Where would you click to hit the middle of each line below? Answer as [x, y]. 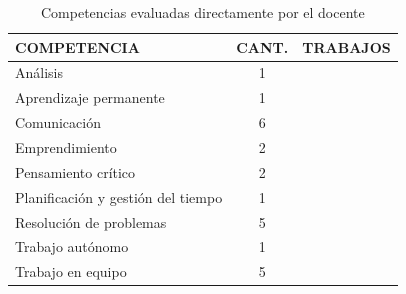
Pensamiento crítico [75, 171]
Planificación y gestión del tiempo [119, 196]
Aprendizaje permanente [90, 97]
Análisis [39, 72]
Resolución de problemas [91, 221]
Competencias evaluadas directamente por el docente [202, 12]
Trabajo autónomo [72, 246]
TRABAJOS [346, 46]
